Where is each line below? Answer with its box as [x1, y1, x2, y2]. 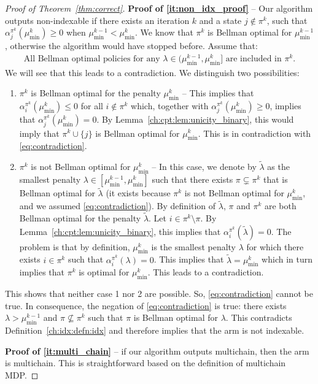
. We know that [135, 26, 193, 39]
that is [263, 172, 288, 185]
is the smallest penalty [151, 240, 236, 253]
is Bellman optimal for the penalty [31, 86, 161, 99]
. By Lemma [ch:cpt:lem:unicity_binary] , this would [96, 113, 294, 126]
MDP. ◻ [5, 368, 39, 381]
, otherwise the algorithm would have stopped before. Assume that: [5, 39, 258, 52]
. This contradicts [225, 311, 292, 324]
